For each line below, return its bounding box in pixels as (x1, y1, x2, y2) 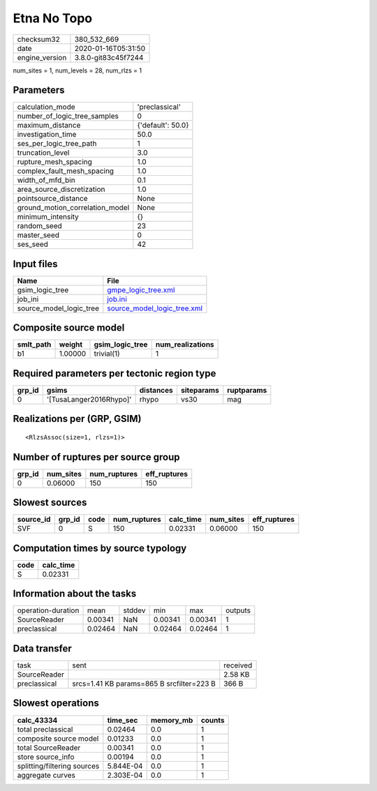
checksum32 (17, 34, 61, 44)
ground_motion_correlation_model (17, 203, 130, 213)
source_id (17, 515, 51, 525)
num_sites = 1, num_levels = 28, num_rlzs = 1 (13, 66, 142, 75)
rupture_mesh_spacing (17, 157, 92, 167)
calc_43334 (17, 715, 58, 725)
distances (139, 386, 174, 395)
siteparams (180, 386, 219, 395)
